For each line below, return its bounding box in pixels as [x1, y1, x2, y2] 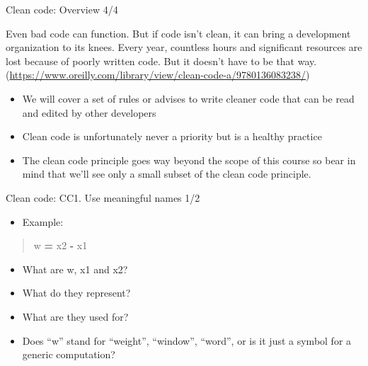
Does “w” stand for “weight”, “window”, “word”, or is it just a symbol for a [22, 333, 352, 348]
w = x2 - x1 [33, 238, 88, 253]
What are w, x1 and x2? [22, 261, 128, 276]
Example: [22, 214, 64, 229]
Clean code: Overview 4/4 [6, 2, 118, 16]
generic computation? [22, 347, 115, 362]
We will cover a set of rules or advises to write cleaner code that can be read [22, 91, 355, 105]
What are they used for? [22, 309, 129, 324]
